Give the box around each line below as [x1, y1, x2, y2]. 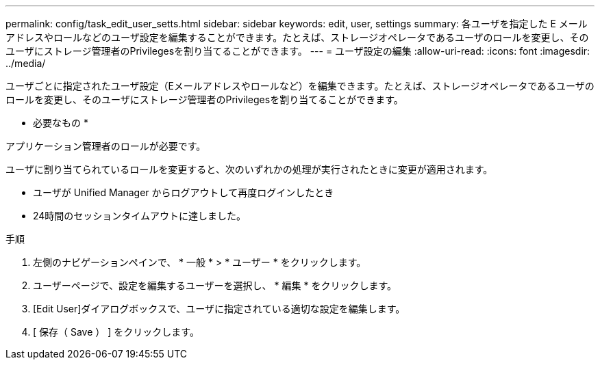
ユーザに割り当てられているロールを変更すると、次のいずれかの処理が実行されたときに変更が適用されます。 [5, 163, 493, 175]
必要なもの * [33, 117, 88, 129]
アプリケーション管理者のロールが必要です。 [5, 140, 206, 152]
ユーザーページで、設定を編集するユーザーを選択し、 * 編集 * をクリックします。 [33, 280, 397, 291]
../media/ [5, 57, 46, 69]
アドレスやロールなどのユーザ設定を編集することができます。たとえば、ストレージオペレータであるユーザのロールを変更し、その [5, 31, 589, 43]
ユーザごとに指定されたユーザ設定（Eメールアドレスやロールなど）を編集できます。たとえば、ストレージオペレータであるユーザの [5, 80, 595, 92]
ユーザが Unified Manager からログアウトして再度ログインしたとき [33, 187, 334, 198]
